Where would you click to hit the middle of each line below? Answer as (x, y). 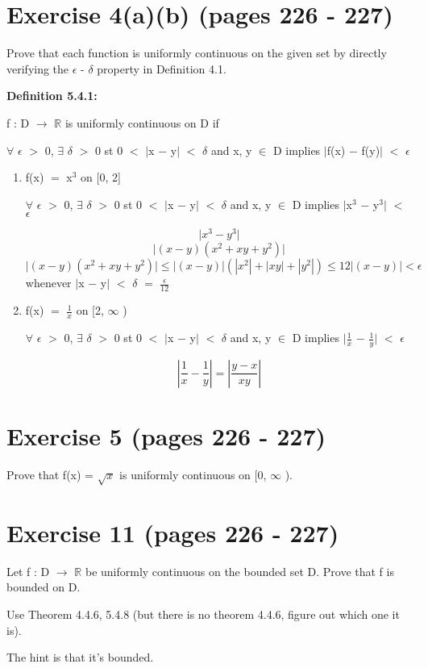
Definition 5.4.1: (52, 96)
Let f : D (28, 571)
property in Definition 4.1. (162, 68)
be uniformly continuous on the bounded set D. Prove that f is (239, 571)
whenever (48, 283)
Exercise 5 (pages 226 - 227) (166, 436)
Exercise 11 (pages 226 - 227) (173, 532)
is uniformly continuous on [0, (193, 474)
